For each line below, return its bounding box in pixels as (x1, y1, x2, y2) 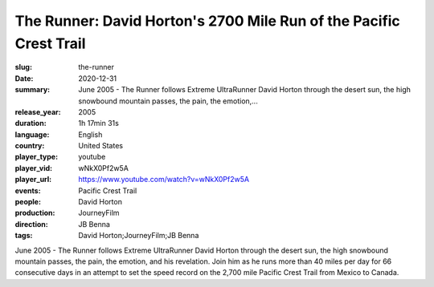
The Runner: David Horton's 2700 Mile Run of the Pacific (14, 12, 401, 30)
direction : (14, 219, 48, 228)
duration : (14, 119, 47, 128)
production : (14, 208, 55, 218)
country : (14, 141, 45, 151)
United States (78, 141, 124, 151)
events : (14, 185, 41, 196)
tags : (14, 231, 33, 241)
